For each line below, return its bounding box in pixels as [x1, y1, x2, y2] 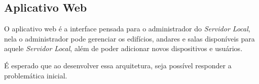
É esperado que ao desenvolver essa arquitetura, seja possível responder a [4, 60, 232, 70]
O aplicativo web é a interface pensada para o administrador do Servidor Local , [4, 23, 250, 34]
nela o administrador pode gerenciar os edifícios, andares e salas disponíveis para [4, 33, 255, 44]
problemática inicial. [4, 70, 67, 80]
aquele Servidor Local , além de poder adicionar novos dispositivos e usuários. [4, 43, 243, 54]
